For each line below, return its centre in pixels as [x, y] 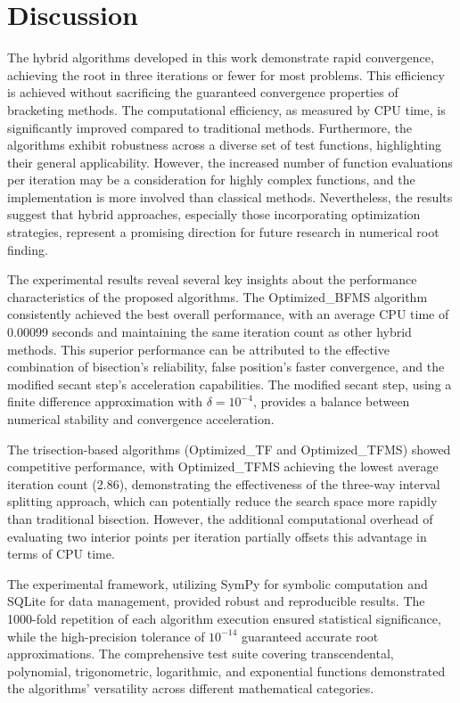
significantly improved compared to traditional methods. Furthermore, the [210, 127]
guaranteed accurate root [310, 636]
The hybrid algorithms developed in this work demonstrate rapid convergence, [221, 57]
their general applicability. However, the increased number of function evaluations [230, 162]
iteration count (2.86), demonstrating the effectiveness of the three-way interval [224, 483]
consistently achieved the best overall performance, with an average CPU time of [228, 314]
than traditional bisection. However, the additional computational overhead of [220, 518]
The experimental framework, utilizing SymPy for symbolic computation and [218, 583]
